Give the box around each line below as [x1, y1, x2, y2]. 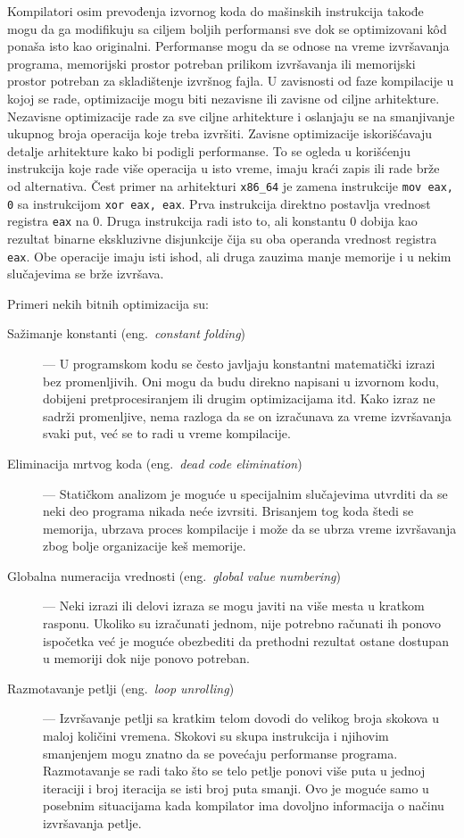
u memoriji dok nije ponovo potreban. [43, 649, 250, 668]
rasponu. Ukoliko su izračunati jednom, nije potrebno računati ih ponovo [43, 614, 442, 633]
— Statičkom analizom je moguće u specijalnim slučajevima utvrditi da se [43, 484, 448, 502]
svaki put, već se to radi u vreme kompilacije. [43, 424, 291, 443]
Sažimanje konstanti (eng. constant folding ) [7, 324, 246, 343]
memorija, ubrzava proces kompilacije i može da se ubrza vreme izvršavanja [43, 519, 457, 537]
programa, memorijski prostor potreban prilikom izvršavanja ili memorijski [7, 54, 416, 72]
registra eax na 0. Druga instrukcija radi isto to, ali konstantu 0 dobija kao [7, 212, 418, 230]
